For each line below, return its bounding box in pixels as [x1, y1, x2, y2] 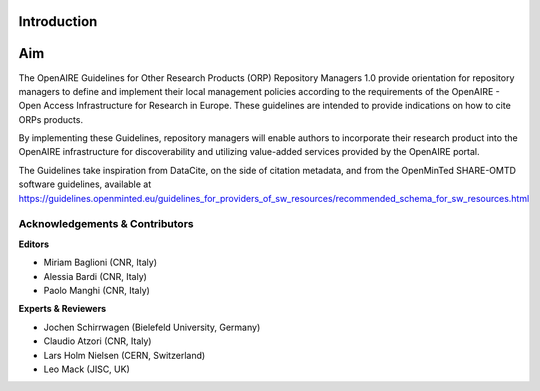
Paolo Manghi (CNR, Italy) [43, 284, 150, 296]
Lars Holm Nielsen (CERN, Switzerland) [43, 349, 206, 361]
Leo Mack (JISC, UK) [43, 363, 130, 375]
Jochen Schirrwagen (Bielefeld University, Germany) [43, 321, 261, 333]
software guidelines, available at [18, 178, 152, 190]
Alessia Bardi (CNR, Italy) [43, 270, 147, 282]
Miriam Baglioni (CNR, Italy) [43, 256, 158, 269]
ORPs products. [18, 113, 84, 125]
